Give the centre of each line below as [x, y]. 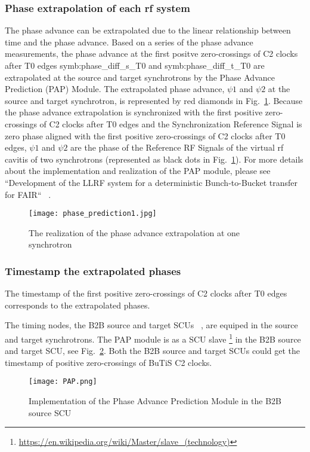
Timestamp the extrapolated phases [93, 271]
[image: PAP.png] [63, 382]
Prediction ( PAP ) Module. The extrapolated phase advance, [115, 89]
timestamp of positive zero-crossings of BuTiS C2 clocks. [108, 362]
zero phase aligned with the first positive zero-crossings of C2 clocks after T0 [145, 135]
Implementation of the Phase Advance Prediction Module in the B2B [155, 401]
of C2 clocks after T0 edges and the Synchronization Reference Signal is [171, 123]
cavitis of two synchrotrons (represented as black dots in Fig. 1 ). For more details [154, 159]
